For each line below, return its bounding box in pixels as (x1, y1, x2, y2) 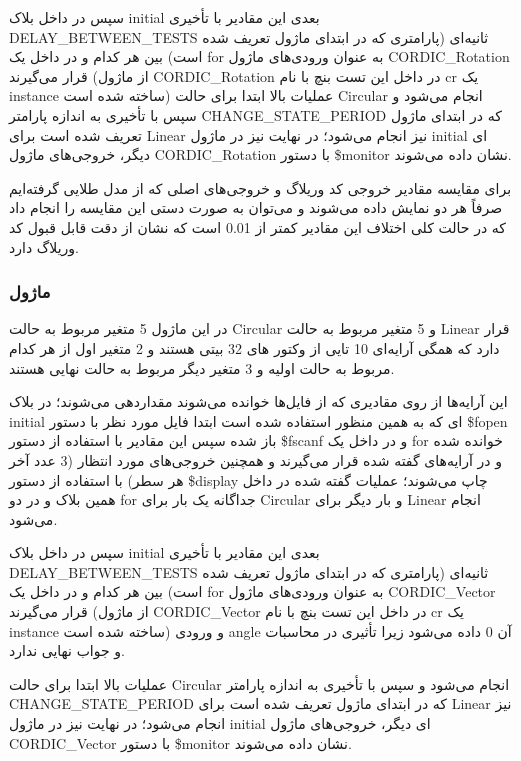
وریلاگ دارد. (9, 236, 79, 257)
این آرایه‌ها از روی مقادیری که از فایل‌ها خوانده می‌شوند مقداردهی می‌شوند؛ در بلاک (9, 391, 508, 412)
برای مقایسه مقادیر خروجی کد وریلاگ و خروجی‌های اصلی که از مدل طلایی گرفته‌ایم (9, 177, 512, 198)
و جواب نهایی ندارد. (9, 640, 125, 661)
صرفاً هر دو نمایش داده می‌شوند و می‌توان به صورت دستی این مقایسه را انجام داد (9, 197, 503, 218)
